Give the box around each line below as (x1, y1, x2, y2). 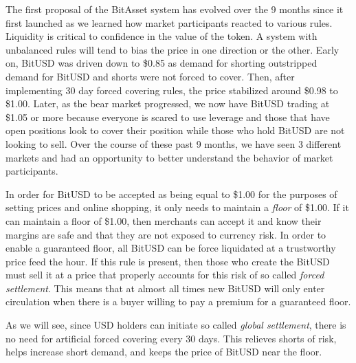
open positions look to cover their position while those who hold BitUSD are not (5, 123, 345, 137)
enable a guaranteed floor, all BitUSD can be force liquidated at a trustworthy (5, 241, 336, 255)
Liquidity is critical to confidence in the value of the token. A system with (5, 29, 318, 43)
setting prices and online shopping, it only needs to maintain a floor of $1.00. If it (5, 200, 349, 214)
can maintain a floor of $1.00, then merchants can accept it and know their (5, 213, 322, 228)
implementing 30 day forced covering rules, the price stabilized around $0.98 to (5, 82, 338, 97)
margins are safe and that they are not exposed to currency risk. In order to (5, 227, 326, 241)
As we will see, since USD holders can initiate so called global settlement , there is (5, 318, 346, 332)
